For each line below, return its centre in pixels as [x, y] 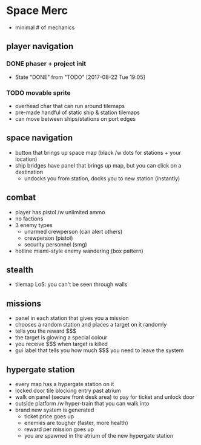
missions [24, 303]
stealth [20, 270]
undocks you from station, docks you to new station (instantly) [102, 178]
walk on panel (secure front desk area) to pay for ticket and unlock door [105, 397]
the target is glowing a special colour [61, 338]
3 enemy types [34, 225]
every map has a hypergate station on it [64, 384]
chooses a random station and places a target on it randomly [91, 325]
